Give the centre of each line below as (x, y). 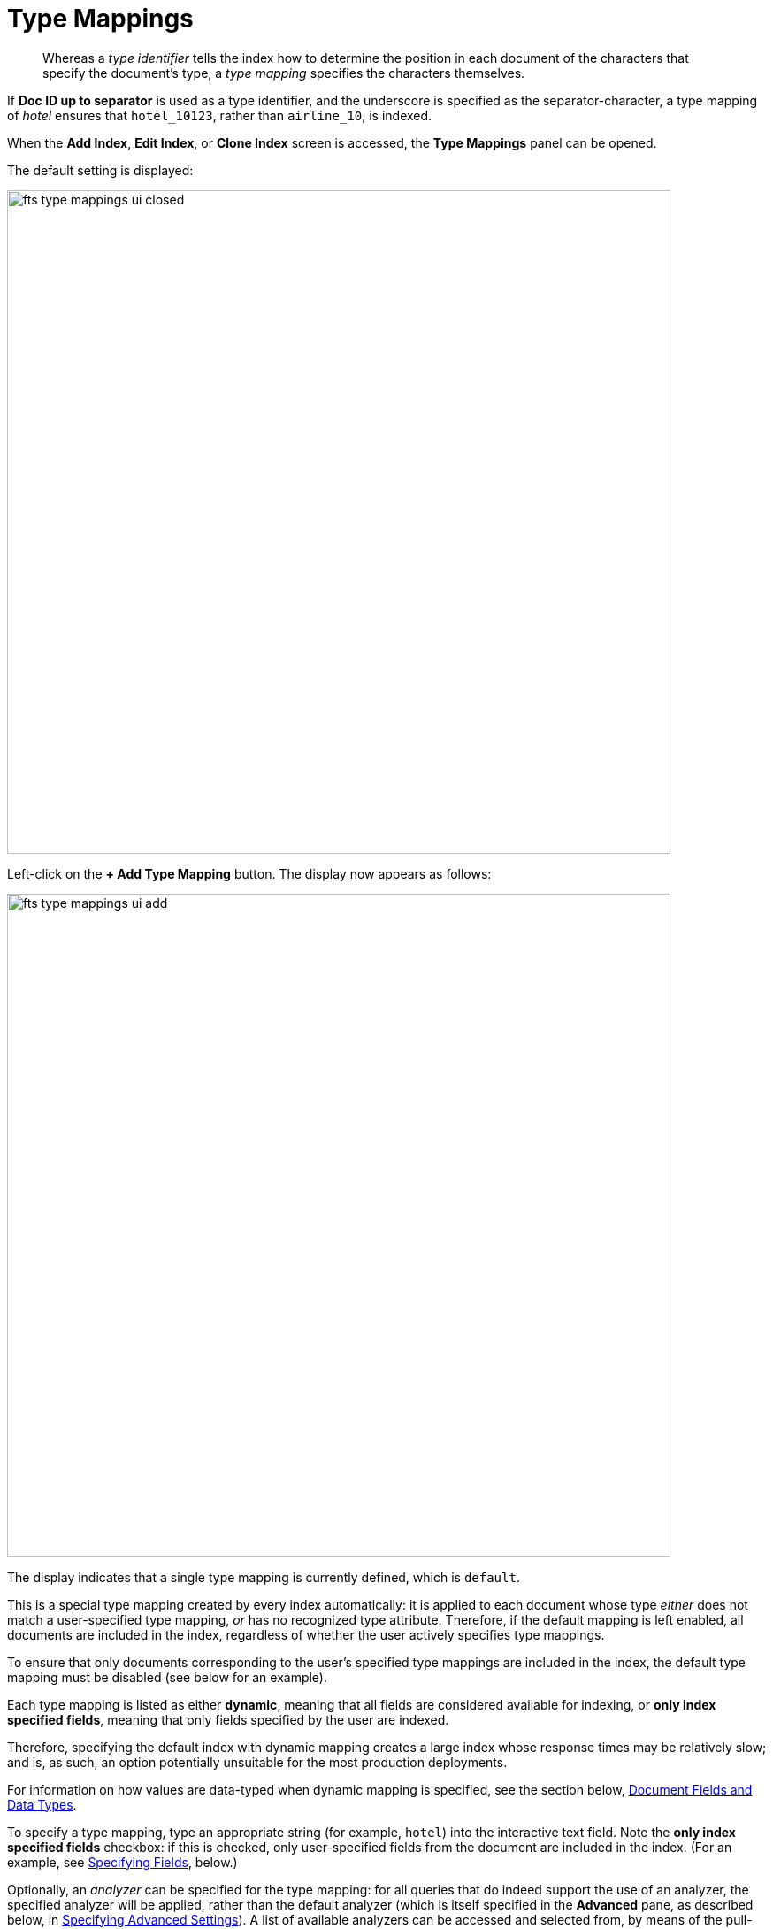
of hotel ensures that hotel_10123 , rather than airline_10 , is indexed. (220, 115)
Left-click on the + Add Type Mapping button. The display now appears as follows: (249, 873)
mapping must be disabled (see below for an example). (168, 1677)
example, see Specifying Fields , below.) (122, 1862)
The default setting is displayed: (100, 170)
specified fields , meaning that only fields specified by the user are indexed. (228, 1719)
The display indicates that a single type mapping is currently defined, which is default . (264, 1577)
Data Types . (42, 1804)
